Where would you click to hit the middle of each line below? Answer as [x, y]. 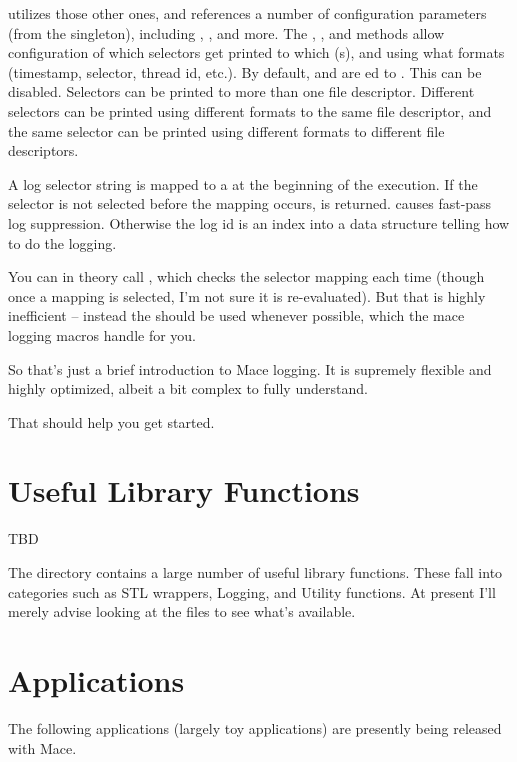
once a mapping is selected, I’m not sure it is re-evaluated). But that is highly [247, 295]
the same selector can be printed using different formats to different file [226, 130]
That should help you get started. [111, 421]
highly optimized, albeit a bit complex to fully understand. [188, 388]
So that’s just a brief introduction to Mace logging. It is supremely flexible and [250, 368]
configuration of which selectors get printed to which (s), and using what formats [256, 52]
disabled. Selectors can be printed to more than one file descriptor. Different [241, 91]
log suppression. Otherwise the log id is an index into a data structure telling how [259, 222]
